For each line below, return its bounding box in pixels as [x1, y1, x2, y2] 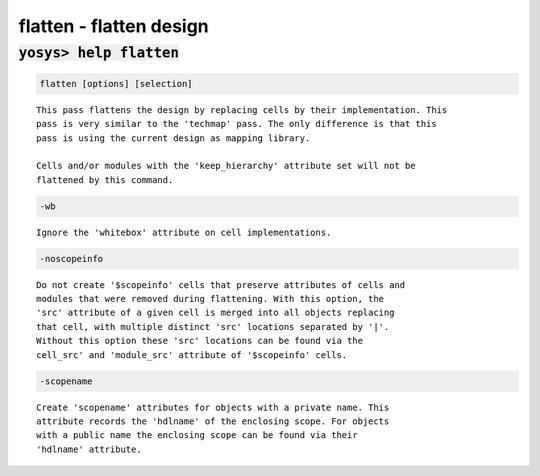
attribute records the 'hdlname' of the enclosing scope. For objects [36, 415, 390, 427]
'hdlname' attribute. [36, 443, 142, 455]
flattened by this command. [36, 174, 174, 185]
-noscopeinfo [39, 253, 104, 264]
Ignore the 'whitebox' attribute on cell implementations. [36, 226, 332, 238]
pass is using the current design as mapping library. [36, 132, 311, 144]
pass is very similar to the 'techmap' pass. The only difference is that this [36, 118, 437, 130]
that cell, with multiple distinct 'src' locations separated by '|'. [36, 321, 390, 332]
